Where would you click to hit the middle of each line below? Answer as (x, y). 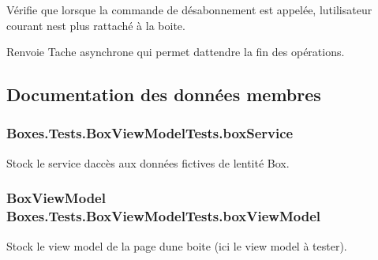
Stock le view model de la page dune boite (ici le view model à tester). (177, 245)
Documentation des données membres (164, 94)
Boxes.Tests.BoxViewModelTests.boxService (150, 133)
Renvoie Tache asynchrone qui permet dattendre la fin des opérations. (176, 52)
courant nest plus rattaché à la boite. (96, 25)
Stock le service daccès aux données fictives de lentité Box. (148, 162)
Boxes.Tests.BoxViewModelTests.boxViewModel (163, 216)
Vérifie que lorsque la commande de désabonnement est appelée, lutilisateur (189, 9)
